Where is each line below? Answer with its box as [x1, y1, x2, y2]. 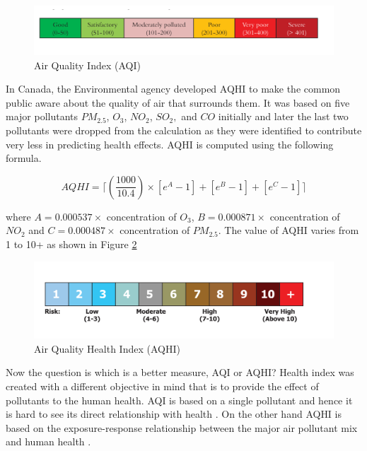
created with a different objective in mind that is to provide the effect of [6, 379, 319, 393]
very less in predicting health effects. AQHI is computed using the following [6, 136, 334, 151]
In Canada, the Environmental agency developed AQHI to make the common [6, 81, 341, 96]
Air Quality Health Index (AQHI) [34, 341, 180, 356]
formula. [6, 151, 42, 165]
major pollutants [6, 109, 78, 124]
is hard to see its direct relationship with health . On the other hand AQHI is [6, 406, 342, 421]
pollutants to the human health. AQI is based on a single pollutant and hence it [6, 392, 353, 407]
